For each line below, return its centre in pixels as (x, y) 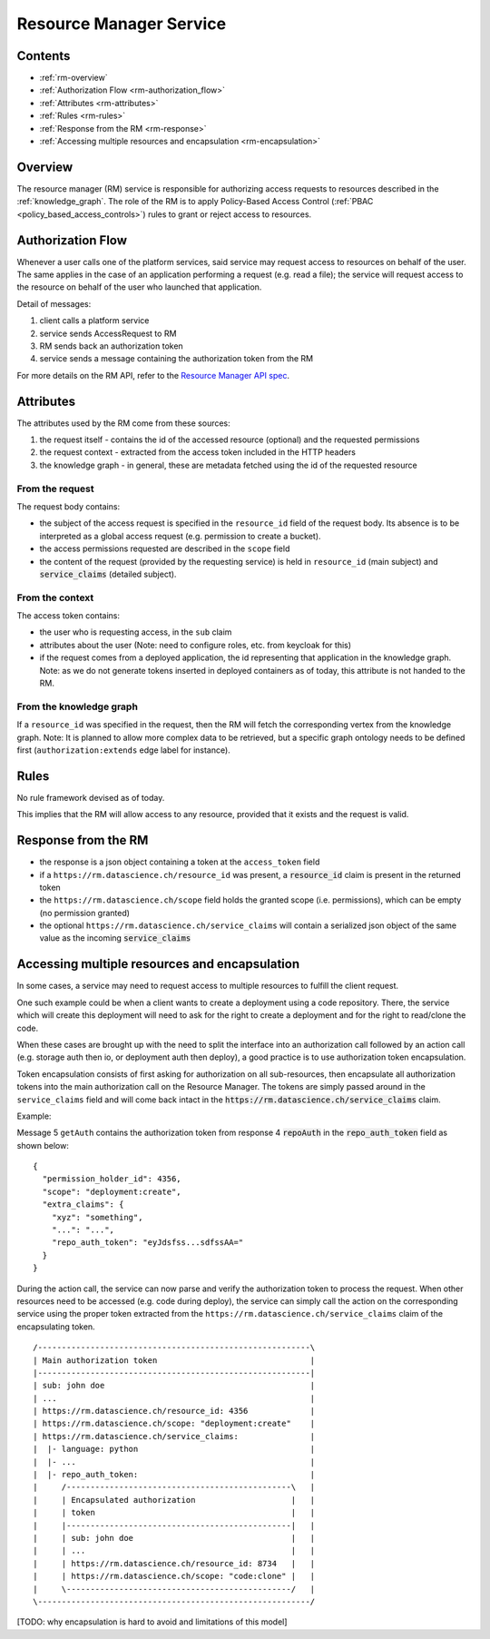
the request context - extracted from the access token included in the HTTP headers (197, 452)
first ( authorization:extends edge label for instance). (123, 750)
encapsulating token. (56, 1327)
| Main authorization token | (174, 1360)
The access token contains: (68, 616)
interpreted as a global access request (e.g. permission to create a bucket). (180, 536)
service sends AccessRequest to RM (108, 333)
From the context (55, 597)
